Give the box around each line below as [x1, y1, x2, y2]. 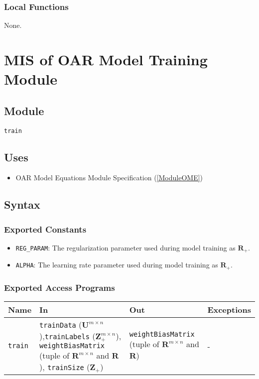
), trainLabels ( [39, 330, 96, 342]
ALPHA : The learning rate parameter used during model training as [15, 259, 218, 270]
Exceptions [207, 304, 251, 316]
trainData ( [39, 319, 82, 331]
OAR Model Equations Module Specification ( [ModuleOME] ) [15, 172, 203, 183]
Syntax [4, 197, 40, 212]
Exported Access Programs [4, 281, 115, 293]
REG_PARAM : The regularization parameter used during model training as [15, 243, 236, 253]
